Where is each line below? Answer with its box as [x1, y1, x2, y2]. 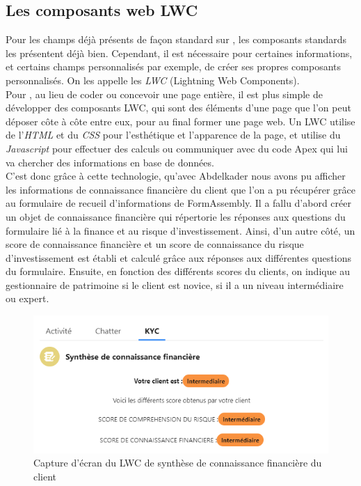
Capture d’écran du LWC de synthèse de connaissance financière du [33, 455, 322, 470]
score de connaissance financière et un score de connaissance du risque [6, 237, 304, 251]
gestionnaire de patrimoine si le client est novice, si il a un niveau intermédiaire [6, 277, 344, 292]
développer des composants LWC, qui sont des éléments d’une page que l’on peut [6, 100, 351, 115]
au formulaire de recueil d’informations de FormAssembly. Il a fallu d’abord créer [6, 196, 351, 210]
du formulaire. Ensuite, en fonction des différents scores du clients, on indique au [6, 264, 351, 279]
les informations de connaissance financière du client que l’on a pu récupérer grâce [6, 182, 355, 196]
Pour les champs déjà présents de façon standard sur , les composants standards [6, 32, 347, 47]
